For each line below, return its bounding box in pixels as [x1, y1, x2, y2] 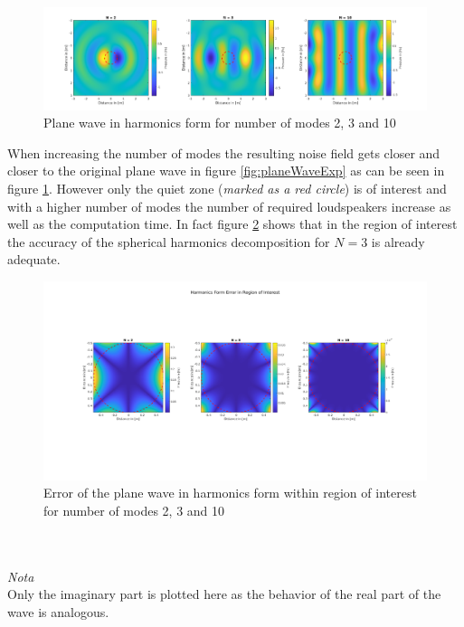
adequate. [7, 250, 61, 269]
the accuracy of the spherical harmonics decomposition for [7, 232, 330, 251]
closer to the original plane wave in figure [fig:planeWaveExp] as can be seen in [7, 161, 445, 180]
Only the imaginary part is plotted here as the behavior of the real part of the [7, 584, 441, 603]
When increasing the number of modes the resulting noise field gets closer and [7, 143, 440, 162]
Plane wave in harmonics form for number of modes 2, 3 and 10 [43, 113, 396, 132]
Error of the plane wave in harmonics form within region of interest [43, 483, 417, 502]
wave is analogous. [7, 602, 109, 621]
